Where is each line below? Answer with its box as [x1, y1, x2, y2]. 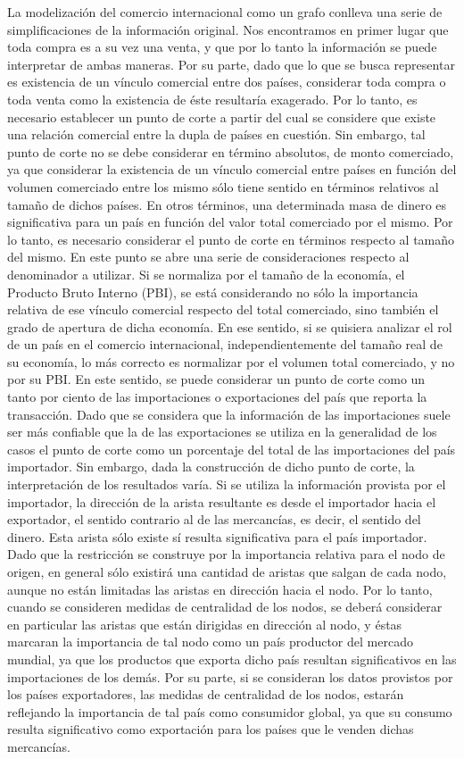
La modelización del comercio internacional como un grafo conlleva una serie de [7, 3, 443, 21]
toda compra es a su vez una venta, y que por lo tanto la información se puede [7, 38, 437, 56]
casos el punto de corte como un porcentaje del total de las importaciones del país [7, 439, 456, 458]
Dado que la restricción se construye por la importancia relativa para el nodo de [7, 545, 445, 563]
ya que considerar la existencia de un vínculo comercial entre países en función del [7, 160, 457, 179]
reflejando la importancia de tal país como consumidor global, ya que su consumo [7, 702, 452, 721]
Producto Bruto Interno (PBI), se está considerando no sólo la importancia [7, 282, 418, 301]
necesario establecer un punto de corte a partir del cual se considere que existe [7, 107, 436, 126]
